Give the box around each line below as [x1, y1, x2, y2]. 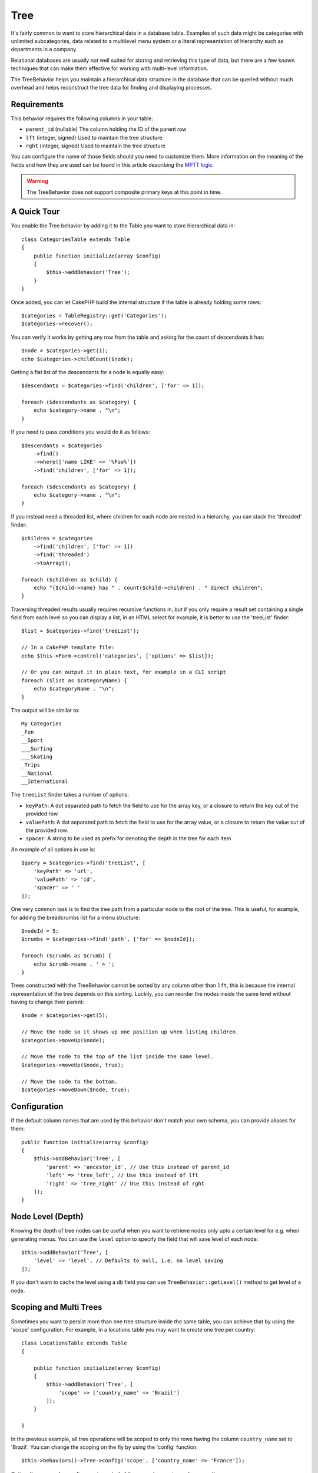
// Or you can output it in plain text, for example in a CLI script [21, 669, 227, 676]
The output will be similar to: [11, 706, 80, 714]
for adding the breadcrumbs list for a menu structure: [11, 914, 140, 921]
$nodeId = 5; [21, 927, 59, 934]
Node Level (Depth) [11, 1211, 84, 1222]
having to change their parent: [11, 999, 85, 1006]
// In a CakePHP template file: [21, 644, 115, 651]
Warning [26, 177, 48, 185]
